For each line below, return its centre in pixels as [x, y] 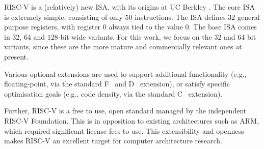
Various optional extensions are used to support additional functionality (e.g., [125, 73]
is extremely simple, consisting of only [63, 17]
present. [16, 56]
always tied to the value [146, 27]
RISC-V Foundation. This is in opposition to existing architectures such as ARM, [131, 120]
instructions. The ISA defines [180, 17]
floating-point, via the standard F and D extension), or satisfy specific [117, 84]
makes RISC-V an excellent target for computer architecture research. [113, 141]
